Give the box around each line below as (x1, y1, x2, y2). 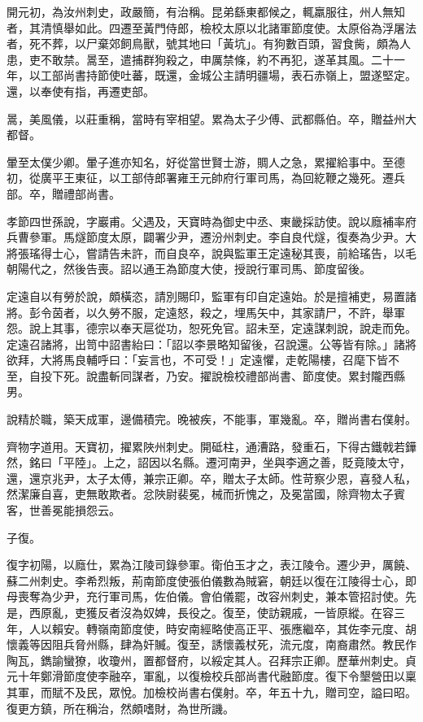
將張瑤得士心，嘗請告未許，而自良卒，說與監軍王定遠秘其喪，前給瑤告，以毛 (7, 244, 416, 261)
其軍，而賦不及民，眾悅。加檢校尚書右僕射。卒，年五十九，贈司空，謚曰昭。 (7, 683, 416, 700)
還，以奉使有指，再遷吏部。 (7, 82, 155, 99)
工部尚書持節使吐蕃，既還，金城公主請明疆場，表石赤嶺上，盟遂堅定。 (40, 67, 416, 84)
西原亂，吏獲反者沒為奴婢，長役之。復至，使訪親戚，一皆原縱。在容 (28, 604, 394, 620)
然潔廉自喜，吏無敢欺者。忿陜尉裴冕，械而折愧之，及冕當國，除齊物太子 (7, 485, 394, 502)
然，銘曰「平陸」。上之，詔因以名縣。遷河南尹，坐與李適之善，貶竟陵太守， (7, 454, 411, 471)
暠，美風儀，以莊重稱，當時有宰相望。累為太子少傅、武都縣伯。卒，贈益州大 (7, 110, 416, 127)
